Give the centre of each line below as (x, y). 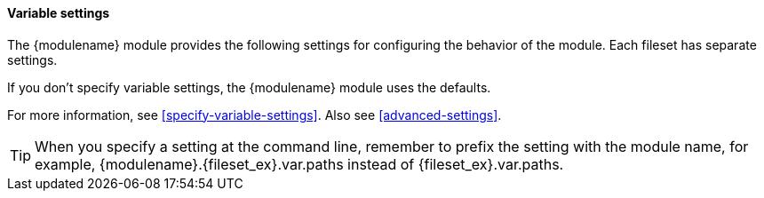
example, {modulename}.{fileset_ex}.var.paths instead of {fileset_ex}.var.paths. (299, 164)
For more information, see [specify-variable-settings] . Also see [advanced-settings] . (255, 115)
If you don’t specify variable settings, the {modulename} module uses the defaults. (249, 87)
